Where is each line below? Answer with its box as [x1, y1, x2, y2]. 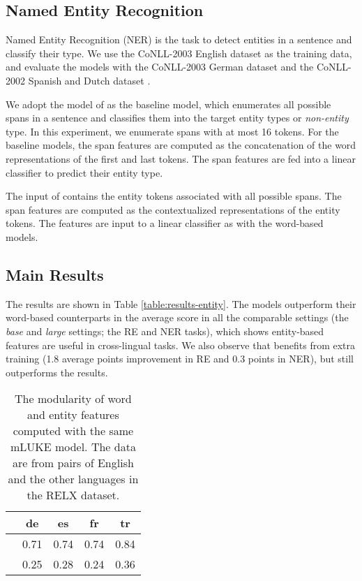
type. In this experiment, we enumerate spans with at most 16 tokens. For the [6, 124, 339, 138]
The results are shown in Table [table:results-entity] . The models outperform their [6, 296, 356, 311]
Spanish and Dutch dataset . [28, 73, 151, 87]
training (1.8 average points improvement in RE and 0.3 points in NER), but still [6, 351, 354, 366]
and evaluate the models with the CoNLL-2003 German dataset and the [6, 59, 314, 74]
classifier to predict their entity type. [6, 165, 163, 179]
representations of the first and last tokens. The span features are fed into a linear [6, 151, 356, 166]
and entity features [27, 406, 119, 423]
